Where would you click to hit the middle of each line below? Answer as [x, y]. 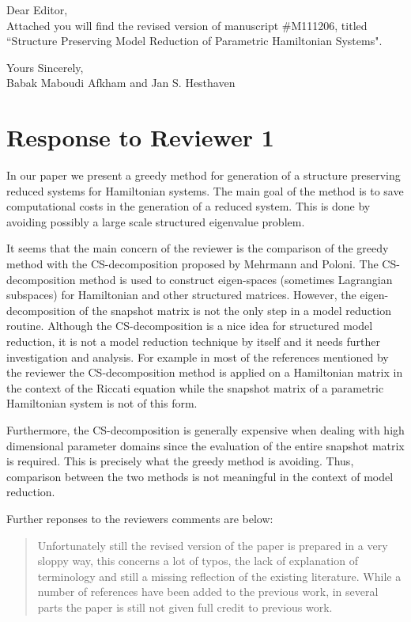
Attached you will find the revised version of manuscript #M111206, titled [187, 25]
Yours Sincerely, [45, 67]
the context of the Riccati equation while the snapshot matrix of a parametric [195, 387]
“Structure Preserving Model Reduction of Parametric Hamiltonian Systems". [194, 41]
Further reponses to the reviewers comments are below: [140, 518]
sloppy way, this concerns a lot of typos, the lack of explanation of [198, 561]
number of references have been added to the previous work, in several [208, 592]
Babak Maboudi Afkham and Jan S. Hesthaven [121, 83]
